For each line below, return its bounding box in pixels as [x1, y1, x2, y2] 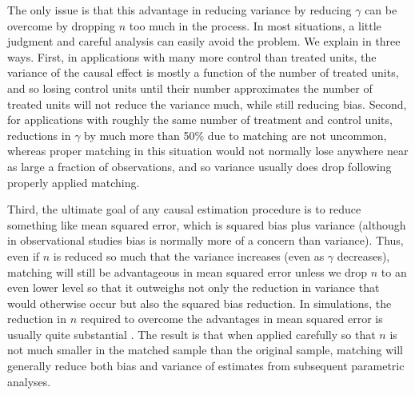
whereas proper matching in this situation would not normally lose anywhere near [7, 142, 409, 159]
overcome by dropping [7, 17, 116, 34]
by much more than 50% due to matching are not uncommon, [84, 126, 387, 143]
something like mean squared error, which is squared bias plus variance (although [7, 216, 406, 233]
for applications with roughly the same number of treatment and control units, [7, 111, 393, 128]
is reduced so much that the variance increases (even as [53, 247, 325, 264]
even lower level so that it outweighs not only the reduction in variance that [7, 279, 380, 296]
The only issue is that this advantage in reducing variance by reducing [7, 2, 352, 18]
